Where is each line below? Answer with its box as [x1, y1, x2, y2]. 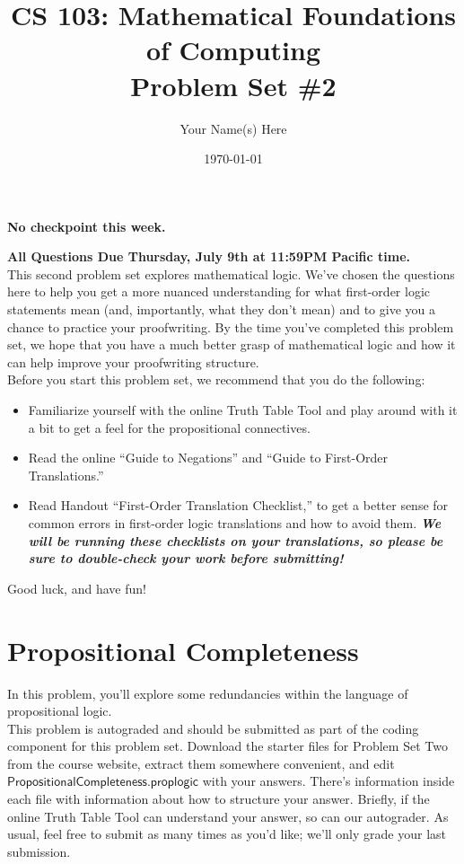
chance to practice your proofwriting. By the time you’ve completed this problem [7, 317, 454, 336]
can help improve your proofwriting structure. [7, 352, 259, 371]
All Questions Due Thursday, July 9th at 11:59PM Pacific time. [7, 247, 411, 266]
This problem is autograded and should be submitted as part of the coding [7, 719, 419, 737]
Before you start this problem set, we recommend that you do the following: [7, 370, 425, 389]
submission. [7, 842, 71, 860]
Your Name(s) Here [179, 119, 287, 137]
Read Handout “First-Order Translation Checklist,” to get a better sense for [28, 496, 449, 515]
